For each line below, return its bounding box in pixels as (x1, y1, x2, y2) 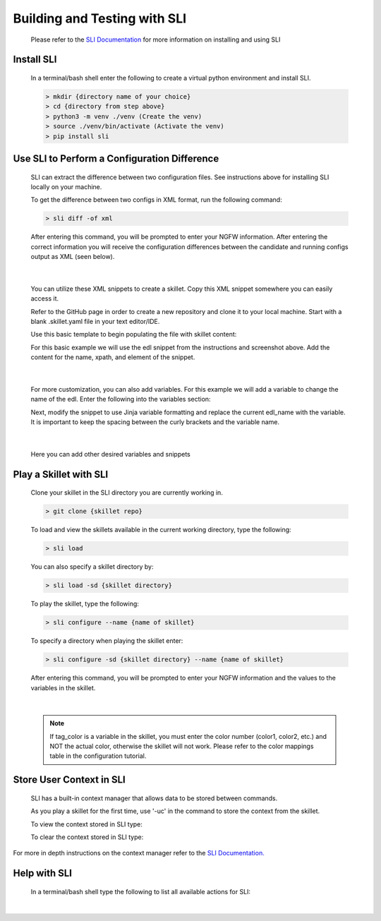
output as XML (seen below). (30, 253, 115, 261)
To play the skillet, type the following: (30, 600, 139, 608)
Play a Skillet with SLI (13, 468, 109, 480)
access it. (30, 294, 59, 303)
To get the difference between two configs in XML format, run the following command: (30, 195, 282, 204)
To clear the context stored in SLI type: (30, 833, 144, 841)
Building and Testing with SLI (13, 11, 187, 26)
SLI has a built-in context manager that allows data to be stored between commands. (30, 794, 278, 802)
